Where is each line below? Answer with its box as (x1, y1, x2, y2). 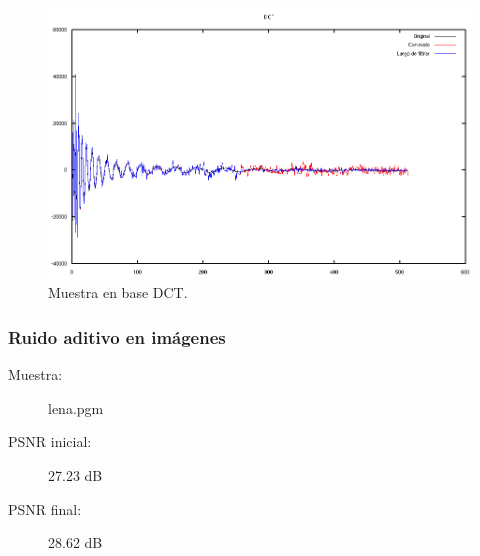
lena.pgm (48, 397, 104, 418)
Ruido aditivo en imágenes (8, 324, 226, 349)
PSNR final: (8, 498, 82, 519)
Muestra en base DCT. (48, 282, 188, 303)
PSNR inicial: (8, 431, 92, 452)
